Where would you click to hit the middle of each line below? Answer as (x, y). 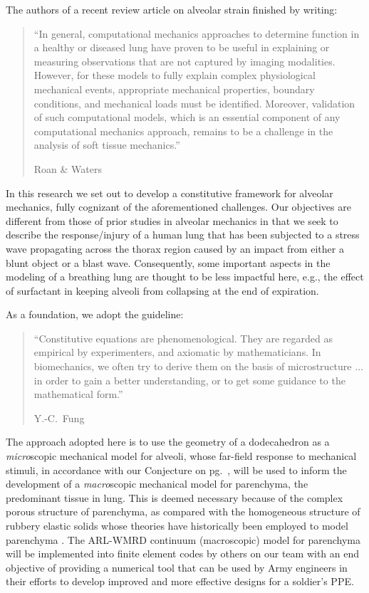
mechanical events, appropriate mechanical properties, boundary (174, 89)
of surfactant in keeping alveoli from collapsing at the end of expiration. (162, 290)
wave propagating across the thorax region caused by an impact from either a (175, 248)
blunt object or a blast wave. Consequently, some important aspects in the (168, 262)
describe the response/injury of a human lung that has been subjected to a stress (183, 235)
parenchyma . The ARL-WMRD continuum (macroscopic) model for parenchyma (183, 539)
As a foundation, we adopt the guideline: (95, 314)
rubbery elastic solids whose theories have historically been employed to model (177, 525)
